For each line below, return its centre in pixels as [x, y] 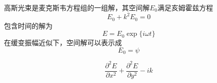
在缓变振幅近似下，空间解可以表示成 [63, 42]
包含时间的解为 [28, 25]
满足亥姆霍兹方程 [186, 7]
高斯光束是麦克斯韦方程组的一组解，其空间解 [77, 7]
